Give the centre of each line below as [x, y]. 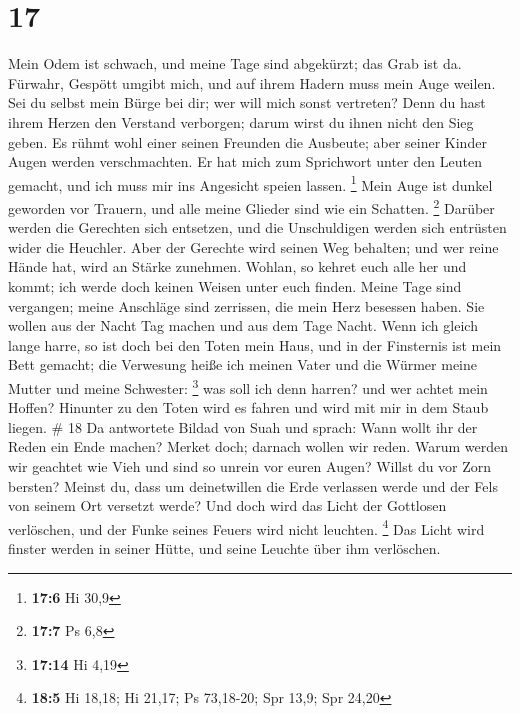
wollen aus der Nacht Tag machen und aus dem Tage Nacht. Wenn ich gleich [243, 325]
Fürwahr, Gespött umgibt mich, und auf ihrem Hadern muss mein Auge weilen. [252, 82]
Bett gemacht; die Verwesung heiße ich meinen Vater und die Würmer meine [242, 364]
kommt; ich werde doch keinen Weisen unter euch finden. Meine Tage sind [235, 285]
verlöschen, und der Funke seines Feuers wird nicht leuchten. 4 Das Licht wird [246, 527]
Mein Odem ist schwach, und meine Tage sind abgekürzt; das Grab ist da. [235, 63]
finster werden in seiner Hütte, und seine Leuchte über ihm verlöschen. [224, 548]
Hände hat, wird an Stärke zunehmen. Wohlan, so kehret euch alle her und [237, 266]
